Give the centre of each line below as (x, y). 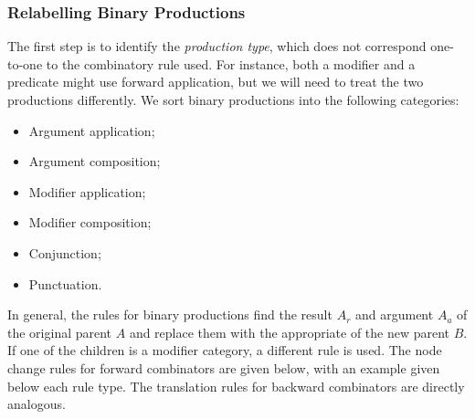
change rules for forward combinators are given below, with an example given (224, 367)
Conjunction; (65, 252)
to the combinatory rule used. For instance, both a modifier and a (231, 63)
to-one (25, 63)
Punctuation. (65, 283)
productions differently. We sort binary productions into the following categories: (233, 100)
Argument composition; (95, 161)
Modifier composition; (90, 222)
